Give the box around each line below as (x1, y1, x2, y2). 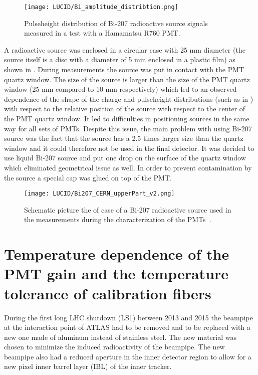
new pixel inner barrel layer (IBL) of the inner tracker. (4, 361, 172, 371)
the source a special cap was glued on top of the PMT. (4, 172, 172, 182)
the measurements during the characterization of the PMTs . (24, 214, 211, 225)
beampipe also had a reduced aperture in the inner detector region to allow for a (4, 351, 251, 361)
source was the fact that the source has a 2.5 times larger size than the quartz (4, 133, 243, 143)
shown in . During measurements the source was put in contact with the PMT (4, 64, 244, 75)
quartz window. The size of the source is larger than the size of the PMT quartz (4, 74, 250, 84)
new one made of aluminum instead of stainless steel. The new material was (4, 331, 236, 342)
